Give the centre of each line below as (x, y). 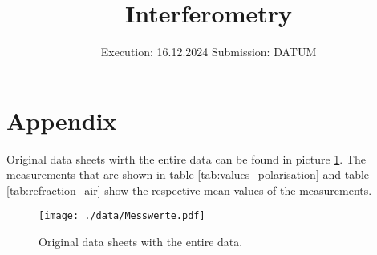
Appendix (62, 120)
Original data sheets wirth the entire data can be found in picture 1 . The (186, 158)
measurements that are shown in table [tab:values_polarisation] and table (188, 174)
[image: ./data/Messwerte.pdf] (122, 216)
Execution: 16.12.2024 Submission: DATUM (209, 52)
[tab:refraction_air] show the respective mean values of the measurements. (189, 190)
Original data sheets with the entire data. (141, 242)
